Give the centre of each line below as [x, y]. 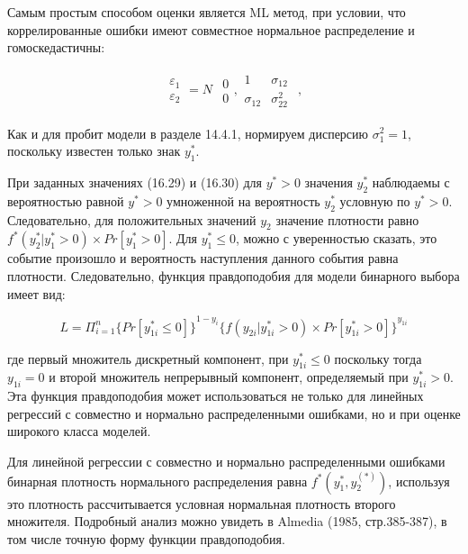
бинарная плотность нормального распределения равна [157, 481]
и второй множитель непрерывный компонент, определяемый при [229, 377]
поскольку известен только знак [94, 151]
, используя [419, 481]
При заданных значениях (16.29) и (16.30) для [135, 182]
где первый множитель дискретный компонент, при [148, 358]
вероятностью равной [66, 200]
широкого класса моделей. [79, 431]
